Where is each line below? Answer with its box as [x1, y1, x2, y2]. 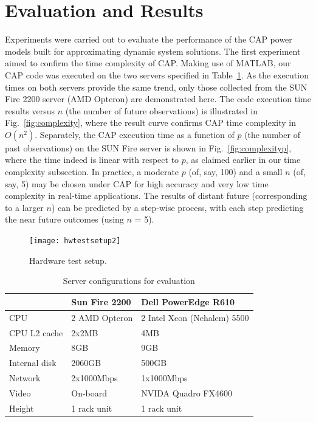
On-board [71, 386, 108, 399]
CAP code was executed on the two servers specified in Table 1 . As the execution [5, 68, 309, 81]
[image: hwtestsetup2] [29, 237, 121, 246]
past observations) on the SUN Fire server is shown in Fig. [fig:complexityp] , [5, 141, 292, 154]
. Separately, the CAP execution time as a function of [35, 128, 235, 140]
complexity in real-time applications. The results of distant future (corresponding [5, 189, 307, 202]
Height [9, 401, 34, 414]
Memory [9, 341, 40, 354]
